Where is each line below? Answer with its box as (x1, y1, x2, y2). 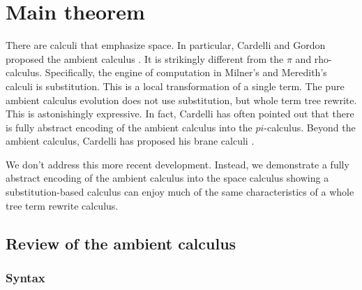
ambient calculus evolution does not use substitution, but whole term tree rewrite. (6, 92, 357, 107)
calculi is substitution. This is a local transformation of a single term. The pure (6, 78, 345, 93)
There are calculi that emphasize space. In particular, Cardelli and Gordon (6, 38, 326, 52)
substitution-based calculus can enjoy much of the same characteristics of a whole (6, 184, 354, 199)
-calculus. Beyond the (264, 119, 356, 134)
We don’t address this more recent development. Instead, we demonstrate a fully (6, 157, 349, 171)
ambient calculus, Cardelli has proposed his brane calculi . (6, 133, 255, 148)
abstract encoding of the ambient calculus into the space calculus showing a (6, 171, 329, 185)
